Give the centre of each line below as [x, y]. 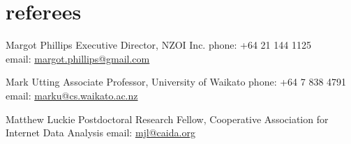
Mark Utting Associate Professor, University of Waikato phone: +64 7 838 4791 [176, 82]
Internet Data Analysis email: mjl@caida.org [100, 133]
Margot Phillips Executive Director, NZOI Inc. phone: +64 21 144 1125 [158, 45]
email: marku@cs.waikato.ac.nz [72, 95]
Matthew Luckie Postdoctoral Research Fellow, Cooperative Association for [167, 119]
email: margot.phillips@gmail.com [78, 58]
